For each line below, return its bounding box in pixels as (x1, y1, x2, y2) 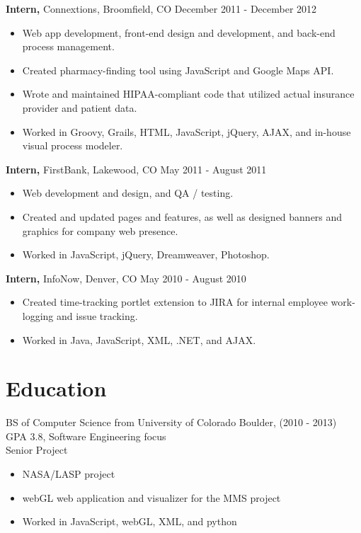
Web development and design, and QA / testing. (22, 185, 234, 200)
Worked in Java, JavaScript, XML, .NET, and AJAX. (22, 332, 256, 347)
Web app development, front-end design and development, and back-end (22, 25, 336, 40)
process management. (22, 39, 115, 54)
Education (6, 374, 107, 403)
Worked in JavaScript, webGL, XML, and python (22, 514, 237, 529)
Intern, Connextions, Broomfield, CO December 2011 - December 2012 (6, 1, 317, 16)
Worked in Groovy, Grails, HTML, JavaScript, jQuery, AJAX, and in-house (22, 124, 351, 139)
